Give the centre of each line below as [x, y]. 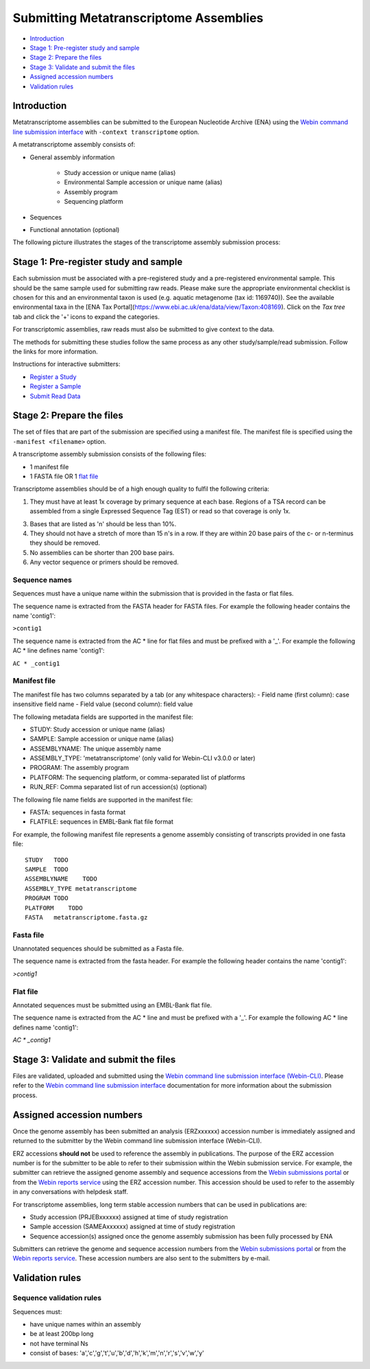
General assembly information [72, 157]
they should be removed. [65, 543]
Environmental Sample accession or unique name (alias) [143, 183]
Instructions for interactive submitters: [66, 364]
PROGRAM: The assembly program [79, 768]
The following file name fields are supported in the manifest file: [103, 799]
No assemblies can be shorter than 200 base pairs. [102, 552]
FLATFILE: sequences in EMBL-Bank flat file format [102, 822]
